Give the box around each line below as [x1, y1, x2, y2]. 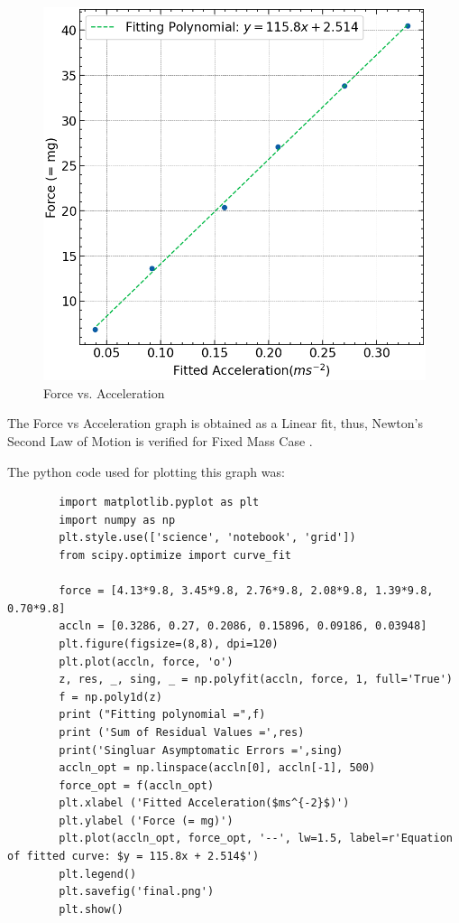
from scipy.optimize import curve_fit [59, 548, 291, 562]
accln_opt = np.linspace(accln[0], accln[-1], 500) [59, 761, 376, 775]
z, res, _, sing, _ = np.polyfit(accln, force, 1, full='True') [59, 673, 453, 686]
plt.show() [59, 902, 124, 916]
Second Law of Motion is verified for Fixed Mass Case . [7, 432, 313, 451]
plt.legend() [59, 867, 137, 881]
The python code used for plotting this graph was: [7, 461, 285, 480]
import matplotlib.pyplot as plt [59, 496, 260, 509]
